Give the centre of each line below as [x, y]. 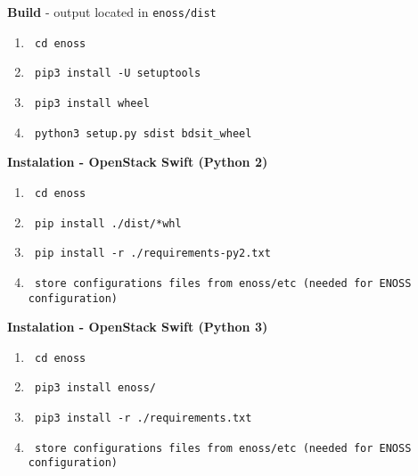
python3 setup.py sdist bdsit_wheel [143, 133]
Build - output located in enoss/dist [112, 12]
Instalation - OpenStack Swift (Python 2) [138, 162]
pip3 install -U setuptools [118, 74]
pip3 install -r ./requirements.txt [143, 419]
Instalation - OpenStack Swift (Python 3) [138, 327]
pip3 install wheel [92, 103]
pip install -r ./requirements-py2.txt [152, 254]
